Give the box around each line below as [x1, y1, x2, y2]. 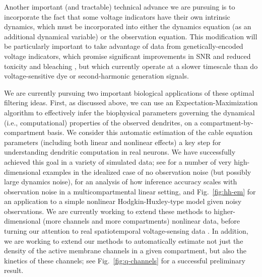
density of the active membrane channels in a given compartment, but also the [4, 245, 246, 256]
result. [4, 265, 24, 275]
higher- [214, 205, 236, 216]
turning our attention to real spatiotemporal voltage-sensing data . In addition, [4, 226, 248, 236]
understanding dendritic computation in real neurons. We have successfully [4, 147, 236, 157]
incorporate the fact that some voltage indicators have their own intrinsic [4, 11, 230, 22]
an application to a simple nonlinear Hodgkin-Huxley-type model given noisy [4, 196, 242, 206]
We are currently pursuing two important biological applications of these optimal [4, 87, 254, 98]
